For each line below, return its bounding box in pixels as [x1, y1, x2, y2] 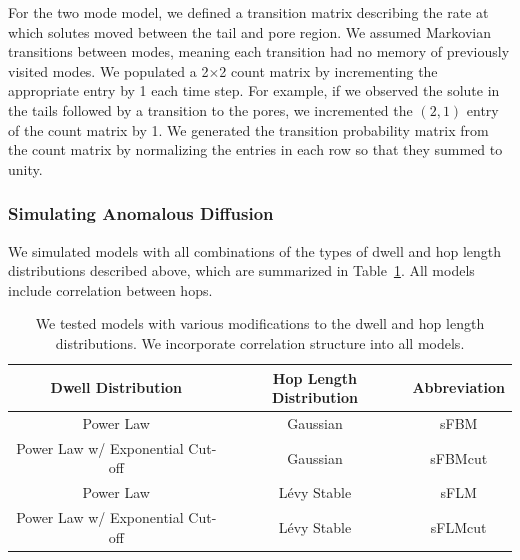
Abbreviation [412, 377, 505, 398]
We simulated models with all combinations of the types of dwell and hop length [8, 240, 502, 261]
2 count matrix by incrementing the [219, 60, 438, 81]
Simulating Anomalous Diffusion [8, 201, 274, 226]
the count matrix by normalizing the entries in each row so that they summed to [8, 139, 503, 160]
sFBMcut [430, 447, 488, 468]
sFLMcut [430, 516, 487, 537]
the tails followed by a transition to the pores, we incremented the [8, 99, 413, 120]
